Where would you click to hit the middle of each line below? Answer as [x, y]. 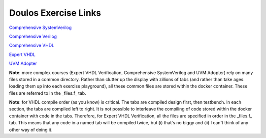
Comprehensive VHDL [32, 45]
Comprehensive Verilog [33, 36]
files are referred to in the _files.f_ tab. [48, 93]
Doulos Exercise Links [55, 13]
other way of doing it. [31, 130]
